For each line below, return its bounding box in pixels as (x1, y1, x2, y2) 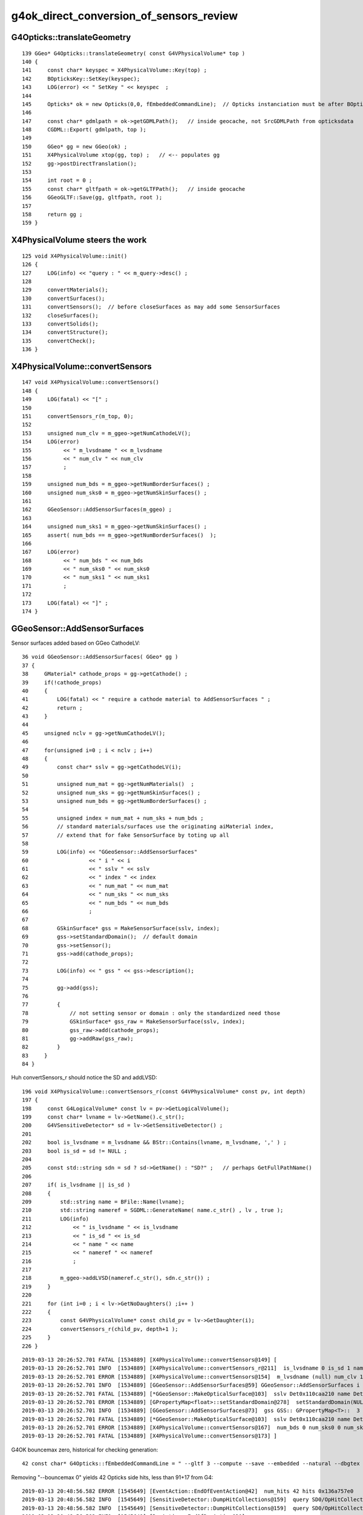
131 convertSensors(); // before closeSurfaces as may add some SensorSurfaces (22, 304, 281, 310)
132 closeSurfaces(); (22, 312, 99, 319)
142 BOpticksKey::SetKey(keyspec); (22, 75, 140, 82)
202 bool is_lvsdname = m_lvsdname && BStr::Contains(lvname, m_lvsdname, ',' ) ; (22, 1139, 287, 1146)
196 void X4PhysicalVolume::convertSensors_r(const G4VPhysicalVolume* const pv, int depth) (22, 1088, 306, 1095)
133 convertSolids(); (22, 320, 99, 327)
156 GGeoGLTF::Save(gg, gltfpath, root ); (22, 194, 163, 201)
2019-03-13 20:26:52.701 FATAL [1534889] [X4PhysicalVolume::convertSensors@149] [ (22, 1356, 278, 1363)
